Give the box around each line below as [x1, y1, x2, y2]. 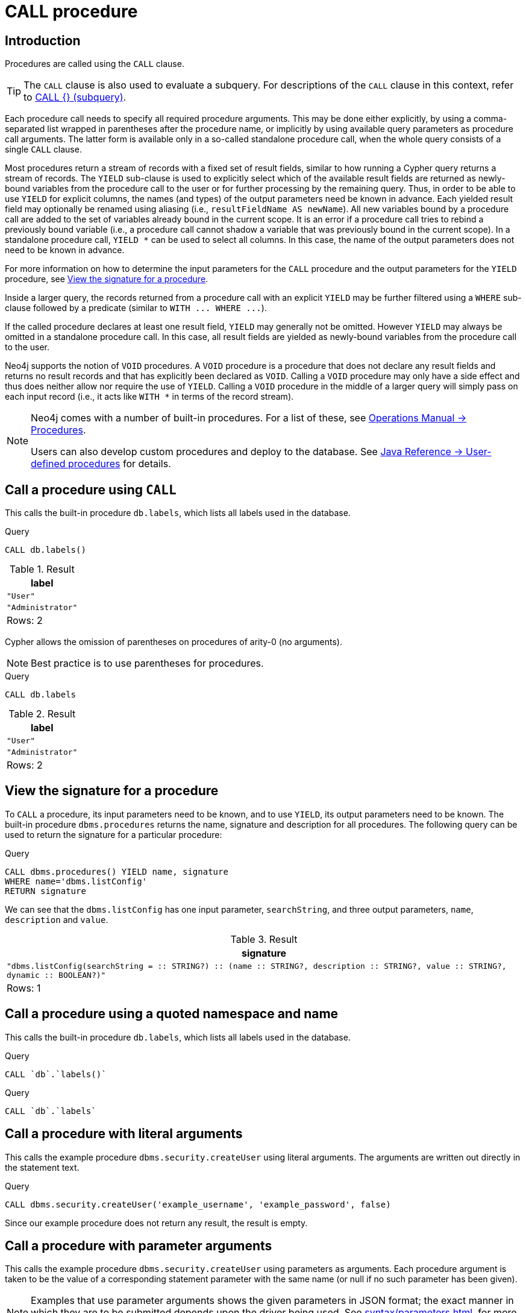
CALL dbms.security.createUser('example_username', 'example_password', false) [5, 1199, 391, 1209]
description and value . [5, 914, 108, 925]
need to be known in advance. [5, 245, 125, 256]
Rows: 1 [7, 981, 41, 994]
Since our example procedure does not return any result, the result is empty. [5, 1217, 308, 1228]
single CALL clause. [5, 144, 82, 155]
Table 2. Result [8, 708, 76, 720]
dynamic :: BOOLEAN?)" [7, 970, 106, 980]
